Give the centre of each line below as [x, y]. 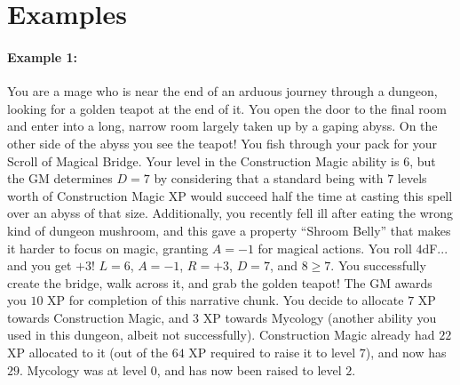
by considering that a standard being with [269, 178]
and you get [40, 265]
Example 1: [42, 56]
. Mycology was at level [83, 369]
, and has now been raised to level [249, 369]
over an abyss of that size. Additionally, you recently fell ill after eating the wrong [230, 213]
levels [412, 178]
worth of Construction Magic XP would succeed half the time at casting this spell [230, 195]
